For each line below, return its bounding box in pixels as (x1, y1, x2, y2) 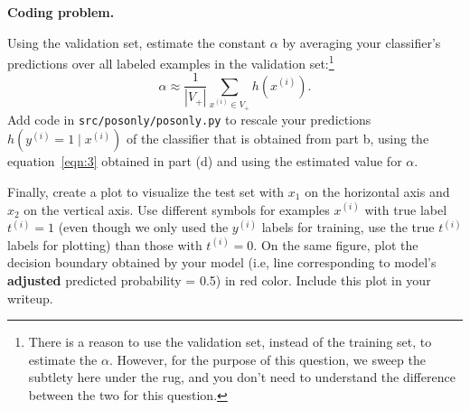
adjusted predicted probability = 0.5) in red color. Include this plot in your (7, 270, 431, 289)
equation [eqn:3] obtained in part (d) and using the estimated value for (7, 152, 402, 171)
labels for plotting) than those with (7, 235, 202, 254)
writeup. (7, 288, 53, 307)
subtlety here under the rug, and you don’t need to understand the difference (28, 368, 456, 387)
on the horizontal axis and (305, 182, 450, 200)
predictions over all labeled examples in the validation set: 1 (7, 51, 334, 72)
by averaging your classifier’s (282, 33, 441, 51)
